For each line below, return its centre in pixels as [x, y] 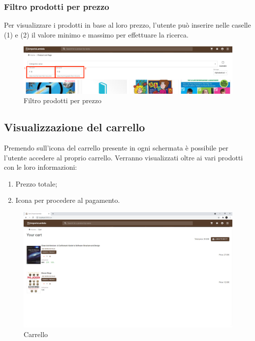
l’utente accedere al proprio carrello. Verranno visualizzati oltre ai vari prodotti [124, 157]
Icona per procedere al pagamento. [68, 200]
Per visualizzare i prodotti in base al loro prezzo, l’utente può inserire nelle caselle [127, 25]
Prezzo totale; [36, 183]
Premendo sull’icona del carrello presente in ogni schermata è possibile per [116, 148]
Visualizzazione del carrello [75, 127]
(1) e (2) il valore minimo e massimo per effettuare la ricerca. [96, 34]
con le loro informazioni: [41, 167]
